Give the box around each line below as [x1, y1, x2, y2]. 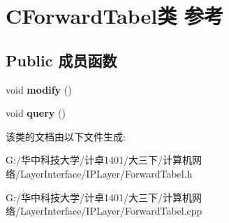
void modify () [6, 82, 72, 96]
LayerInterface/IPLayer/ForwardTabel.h [20, 166, 193, 180]
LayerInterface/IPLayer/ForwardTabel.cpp [20, 203, 202, 218]
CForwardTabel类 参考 [6, 1, 223, 30]
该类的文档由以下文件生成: [6, 129, 126, 143]
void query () [6, 106, 66, 120]
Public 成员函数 [6, 49, 117, 71]
